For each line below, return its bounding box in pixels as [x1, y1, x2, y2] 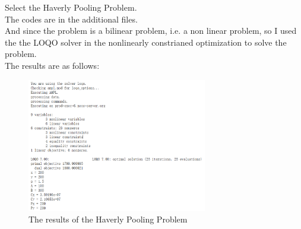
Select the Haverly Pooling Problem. [5, 1, 137, 13]
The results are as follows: [5, 59, 100, 71]
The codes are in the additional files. [5, 12, 138, 25]
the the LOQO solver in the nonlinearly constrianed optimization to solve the [5, 36, 287, 48]
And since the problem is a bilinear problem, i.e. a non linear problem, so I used [5, 24, 297, 37]
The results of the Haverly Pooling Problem [28, 213, 188, 225]
